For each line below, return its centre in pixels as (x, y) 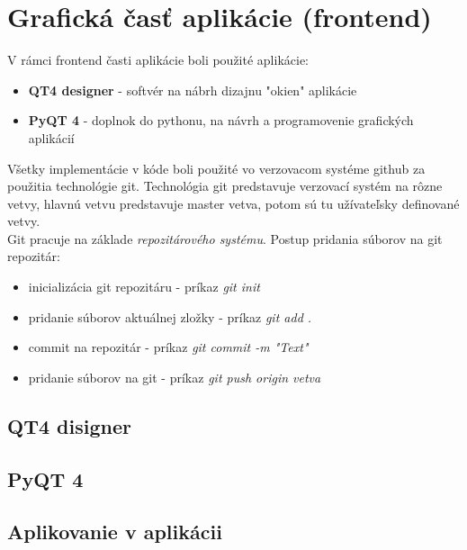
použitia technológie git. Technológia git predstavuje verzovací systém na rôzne (225, 186)
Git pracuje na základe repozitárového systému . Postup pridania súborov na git (225, 238)
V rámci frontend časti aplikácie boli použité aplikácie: (158, 60)
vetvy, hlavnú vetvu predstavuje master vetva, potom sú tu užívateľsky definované (233, 203)
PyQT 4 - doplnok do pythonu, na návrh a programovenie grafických (221, 120)
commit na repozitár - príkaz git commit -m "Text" (168, 347)
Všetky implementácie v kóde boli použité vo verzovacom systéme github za (216, 168)
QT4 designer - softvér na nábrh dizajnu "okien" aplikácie (193, 90)
